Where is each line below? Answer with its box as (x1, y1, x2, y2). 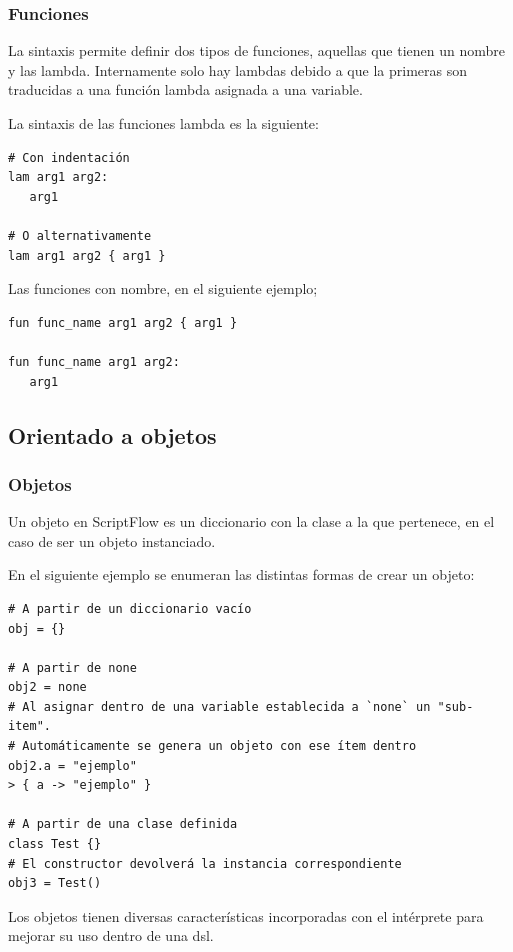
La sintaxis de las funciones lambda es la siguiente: (8, 113, 319, 133)
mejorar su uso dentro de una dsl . (8, 925, 214, 946)
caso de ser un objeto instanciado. (8, 530, 216, 551)
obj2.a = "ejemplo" (8, 758, 137, 773)
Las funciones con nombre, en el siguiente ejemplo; (8, 278, 318, 299)
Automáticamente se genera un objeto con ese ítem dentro (22, 739, 417, 754)
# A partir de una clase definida (8, 817, 238, 832)
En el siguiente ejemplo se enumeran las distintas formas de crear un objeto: (8, 564, 475, 585)
